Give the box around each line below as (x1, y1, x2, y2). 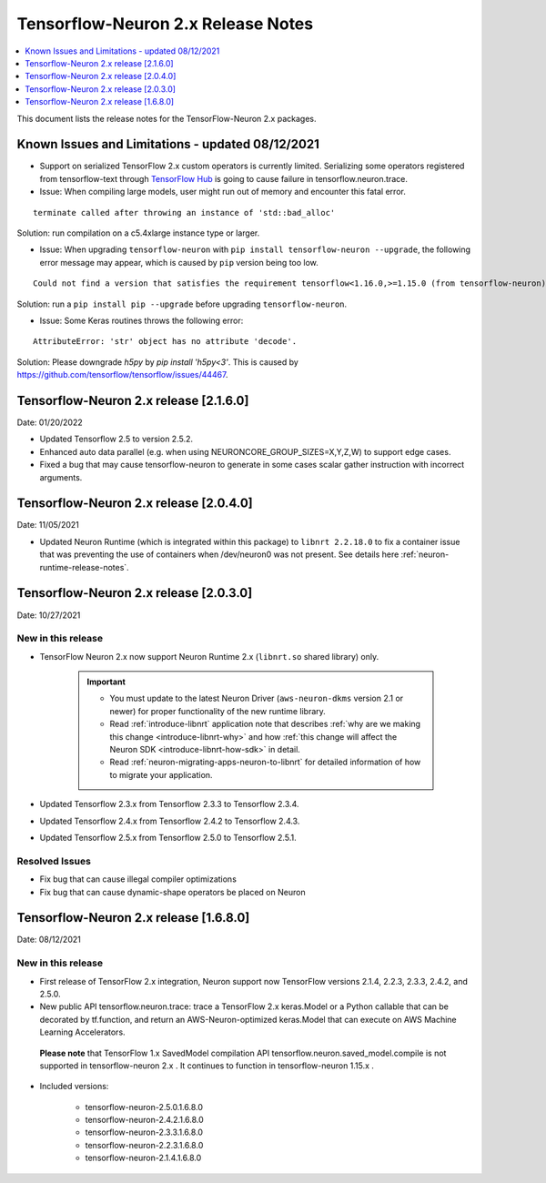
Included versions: (39, 1081, 109, 1092)
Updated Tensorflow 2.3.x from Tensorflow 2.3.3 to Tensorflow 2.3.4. (39, 799, 299, 810)
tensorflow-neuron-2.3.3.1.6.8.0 (85, 1127, 204, 1137)
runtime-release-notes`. (39, 561, 129, 572)
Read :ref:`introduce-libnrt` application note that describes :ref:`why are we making (109, 719, 421, 730)
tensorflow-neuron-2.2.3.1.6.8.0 (85, 1139, 204, 1150)
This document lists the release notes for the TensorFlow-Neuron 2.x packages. (16, 113, 317, 124)
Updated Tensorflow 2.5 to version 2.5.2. (39, 433, 194, 445)
